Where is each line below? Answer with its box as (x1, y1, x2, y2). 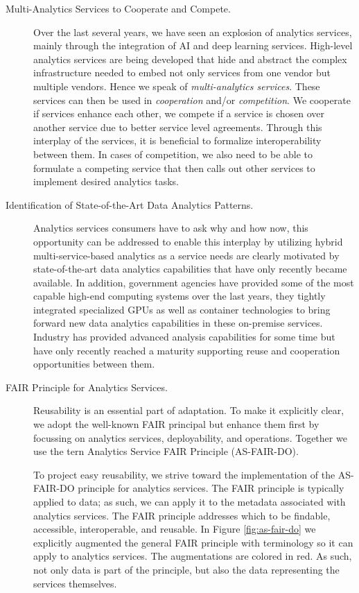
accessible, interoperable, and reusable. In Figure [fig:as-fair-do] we (33, 522, 316, 536)
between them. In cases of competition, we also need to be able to (33, 146, 313, 161)
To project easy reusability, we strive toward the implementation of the (33, 467, 335, 481)
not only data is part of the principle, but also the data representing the (33, 562, 340, 576)
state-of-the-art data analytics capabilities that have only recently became (33, 261, 347, 276)
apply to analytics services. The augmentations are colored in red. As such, (33, 549, 352, 563)
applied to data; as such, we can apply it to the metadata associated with (33, 495, 346, 508)
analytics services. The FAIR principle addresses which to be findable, (33, 508, 331, 522)
